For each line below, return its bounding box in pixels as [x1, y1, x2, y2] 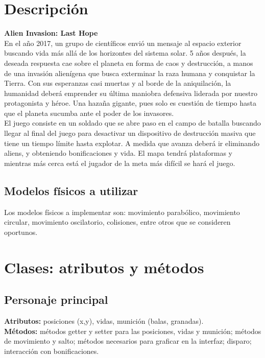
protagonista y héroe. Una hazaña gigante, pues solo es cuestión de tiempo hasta [4, 98, 257, 108]
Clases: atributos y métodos [4, 256, 204, 277]
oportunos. [4, 226, 38, 237]
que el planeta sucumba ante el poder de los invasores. [4, 107, 174, 118]
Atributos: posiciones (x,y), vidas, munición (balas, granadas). [4, 316, 204, 326]
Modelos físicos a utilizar [4, 182, 138, 198]
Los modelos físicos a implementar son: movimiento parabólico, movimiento [4, 206, 240, 217]
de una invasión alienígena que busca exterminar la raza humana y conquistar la [4, 67, 255, 78]
